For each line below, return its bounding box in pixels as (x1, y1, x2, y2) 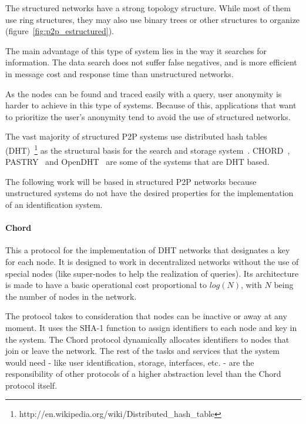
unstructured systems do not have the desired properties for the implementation (5, 187, 294, 199)
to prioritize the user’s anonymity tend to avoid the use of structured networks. (5, 110, 291, 122)
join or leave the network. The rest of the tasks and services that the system (5, 344, 280, 357)
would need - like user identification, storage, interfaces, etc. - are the (5, 356, 254, 368)
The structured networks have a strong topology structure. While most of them (5, 2, 291, 14)
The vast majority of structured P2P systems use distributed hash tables (5, 130, 267, 143)
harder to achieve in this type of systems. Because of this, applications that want (5, 99, 297, 111)
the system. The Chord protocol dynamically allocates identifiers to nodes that (5, 333, 290, 345)
